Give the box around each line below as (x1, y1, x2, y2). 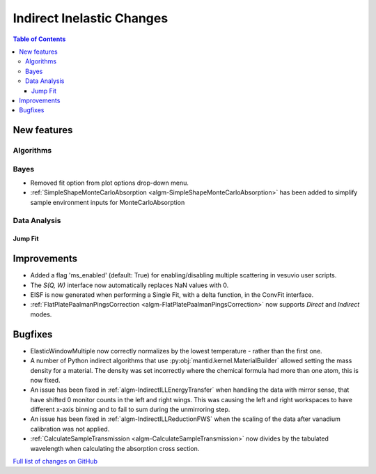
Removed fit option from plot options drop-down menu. (30, 178, 189, 187)
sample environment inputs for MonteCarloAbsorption (30, 198, 185, 206)
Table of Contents (13, 35, 66, 43)
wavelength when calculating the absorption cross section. (30, 444, 200, 452)
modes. (30, 310, 52, 319)
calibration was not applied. (30, 425, 110, 433)
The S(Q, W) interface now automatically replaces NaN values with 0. (30, 281, 229, 289)
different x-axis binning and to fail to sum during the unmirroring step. (30, 405, 230, 414)
